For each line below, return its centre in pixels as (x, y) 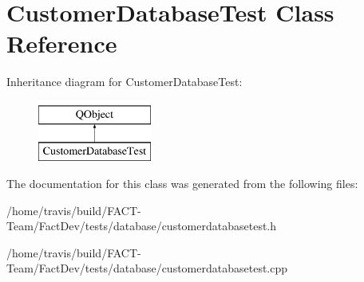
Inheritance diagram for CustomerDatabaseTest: (125, 82)
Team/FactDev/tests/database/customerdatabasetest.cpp (147, 268)
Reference (62, 43)
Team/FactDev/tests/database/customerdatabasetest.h (142, 226)
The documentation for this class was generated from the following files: (182, 184)
